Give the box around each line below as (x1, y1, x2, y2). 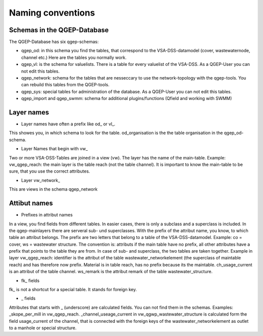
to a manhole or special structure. (9, 325, 77, 331)
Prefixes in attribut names (21, 212, 73, 218)
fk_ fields (21, 277, 40, 283)
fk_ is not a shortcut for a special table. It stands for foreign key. (9, 287, 137, 293)
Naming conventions (9, 7, 95, 18)
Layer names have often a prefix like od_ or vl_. (21, 121, 115, 127)
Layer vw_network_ (21, 177, 60, 183)
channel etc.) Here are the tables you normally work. (21, 54, 127, 60)
